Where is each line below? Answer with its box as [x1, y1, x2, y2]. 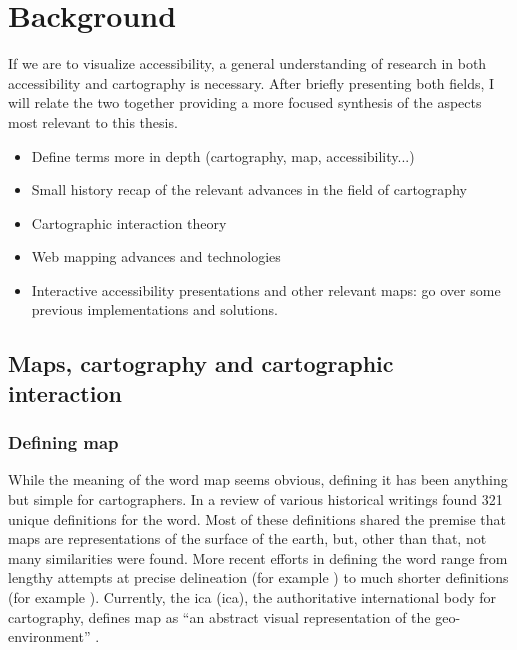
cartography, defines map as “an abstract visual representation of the [8, 606, 431, 627]
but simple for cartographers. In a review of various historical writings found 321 [8, 489, 503, 510]
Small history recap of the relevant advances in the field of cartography [31, 179, 467, 200]
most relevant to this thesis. [8, 111, 178, 132]
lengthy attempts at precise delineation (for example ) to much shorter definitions [8, 567, 509, 588]
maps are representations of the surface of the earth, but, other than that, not [8, 528, 487, 549]
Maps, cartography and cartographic [8, 348, 394, 379]
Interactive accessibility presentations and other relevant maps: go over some [31, 279, 501, 300]
